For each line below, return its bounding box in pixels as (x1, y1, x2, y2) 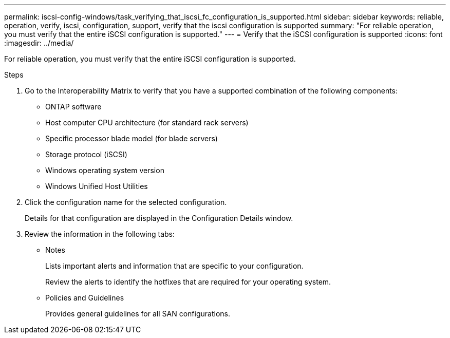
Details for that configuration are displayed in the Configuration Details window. (25, 214, 293, 222)
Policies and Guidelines (45, 293, 124, 302)
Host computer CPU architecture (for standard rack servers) (45, 118, 249, 127)
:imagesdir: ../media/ (4, 39, 74, 47)
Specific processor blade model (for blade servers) (45, 134, 218, 143)
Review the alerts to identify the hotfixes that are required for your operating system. (45, 277, 331, 286)
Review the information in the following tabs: (25, 230, 175, 238)
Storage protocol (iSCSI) (45, 150, 127, 159)
